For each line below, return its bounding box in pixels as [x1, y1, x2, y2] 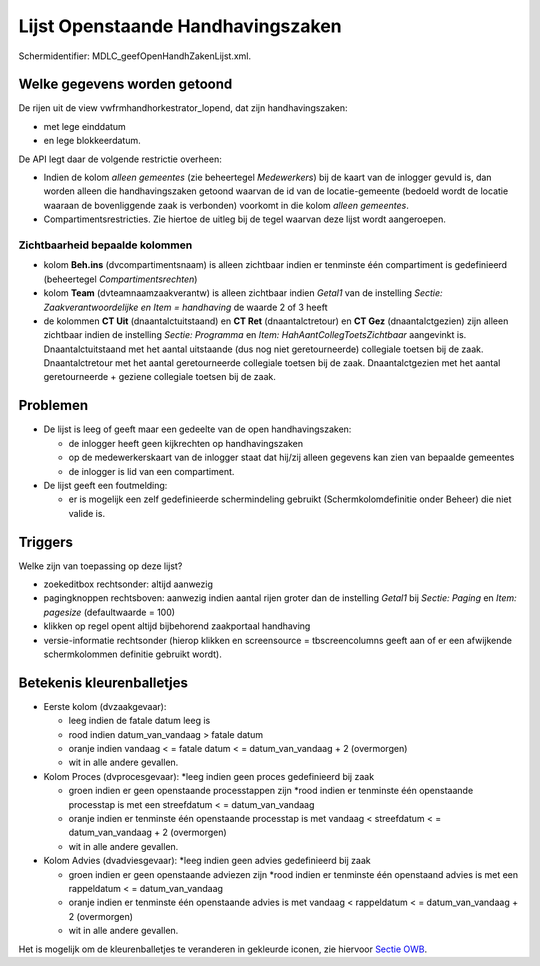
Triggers [18, 533, 74, 550]
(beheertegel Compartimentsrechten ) [43, 273, 198, 285]
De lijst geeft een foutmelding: [43, 479, 168, 491]
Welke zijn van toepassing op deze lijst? [18, 560, 183, 572]
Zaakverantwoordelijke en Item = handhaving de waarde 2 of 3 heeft [43, 301, 328, 313]
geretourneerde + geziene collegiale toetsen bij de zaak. [43, 371, 277, 383]
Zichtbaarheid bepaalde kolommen [18, 238, 193, 252]
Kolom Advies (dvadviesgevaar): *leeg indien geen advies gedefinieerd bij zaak [43, 855, 371, 867]
